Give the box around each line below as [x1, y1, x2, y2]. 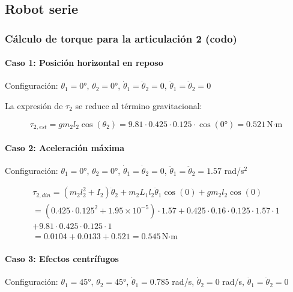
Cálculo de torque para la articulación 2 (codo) [5, 31, 237, 46]
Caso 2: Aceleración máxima [5, 141, 125, 153]
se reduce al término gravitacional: [75, 100, 202, 112]
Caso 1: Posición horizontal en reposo [5, 56, 163, 69]
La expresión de [5, 100, 63, 112]
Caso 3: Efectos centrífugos [5, 252, 119, 265]
